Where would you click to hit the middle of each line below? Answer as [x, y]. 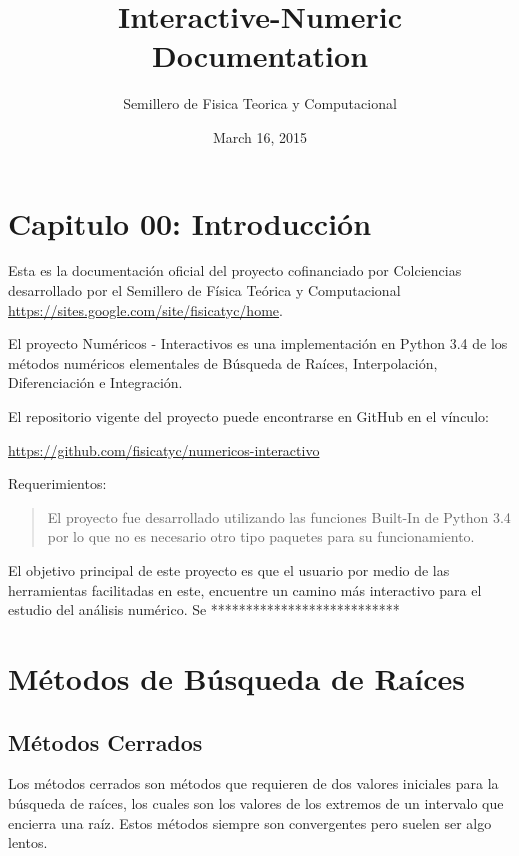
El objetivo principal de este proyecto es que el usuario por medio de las [229, 569]
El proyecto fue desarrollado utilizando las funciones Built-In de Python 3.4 [279, 516]
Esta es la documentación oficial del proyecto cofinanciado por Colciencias [235, 270]
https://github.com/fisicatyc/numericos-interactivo [164, 449]
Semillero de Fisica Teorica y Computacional [260, 103]
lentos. [28, 842]
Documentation [260, 55]
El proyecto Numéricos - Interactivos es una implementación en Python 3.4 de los [258, 343]
